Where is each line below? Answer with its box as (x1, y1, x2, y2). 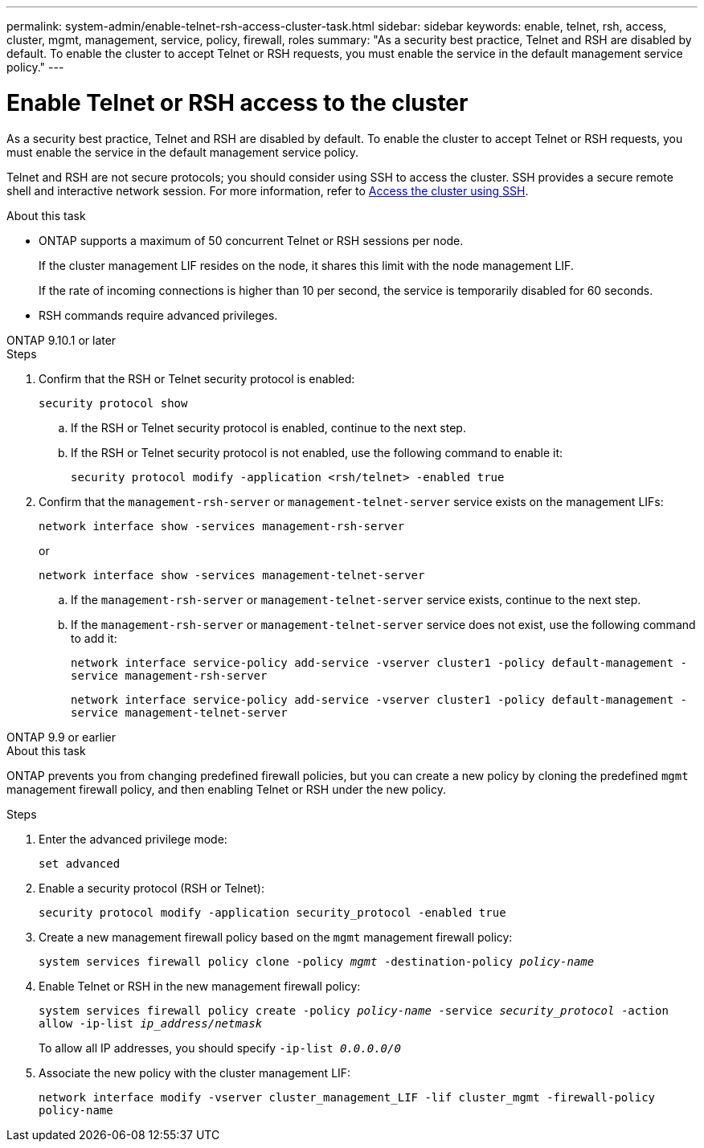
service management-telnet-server (71, 705, 288, 719)
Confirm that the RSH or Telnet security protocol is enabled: (39, 371, 355, 386)
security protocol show (39, 396, 188, 410)
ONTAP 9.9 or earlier (6, 729, 116, 744)
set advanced (39, 856, 121, 870)
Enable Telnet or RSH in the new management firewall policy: (39, 978, 361, 993)
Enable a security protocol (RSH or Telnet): (39, 880, 264, 895)
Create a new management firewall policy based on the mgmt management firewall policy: (39, 929, 513, 944)
